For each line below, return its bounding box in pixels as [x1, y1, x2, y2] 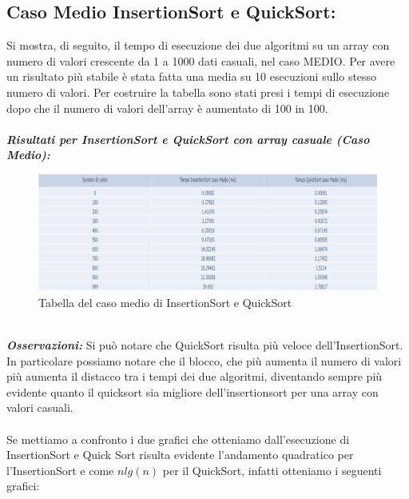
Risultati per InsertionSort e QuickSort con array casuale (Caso [6, 130, 370, 147]
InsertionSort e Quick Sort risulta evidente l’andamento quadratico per [6, 446, 354, 463]
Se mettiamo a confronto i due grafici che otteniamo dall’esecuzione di [6, 430, 350, 447]
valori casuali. [6, 399, 73, 416]
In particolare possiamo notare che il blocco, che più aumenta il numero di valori [6, 352, 402, 369]
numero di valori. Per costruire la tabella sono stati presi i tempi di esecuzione [6, 83, 390, 100]
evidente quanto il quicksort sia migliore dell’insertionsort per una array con [6, 383, 379, 400]
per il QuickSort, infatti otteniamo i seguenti [162, 461, 382, 478]
